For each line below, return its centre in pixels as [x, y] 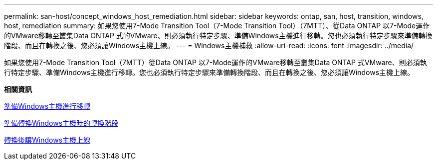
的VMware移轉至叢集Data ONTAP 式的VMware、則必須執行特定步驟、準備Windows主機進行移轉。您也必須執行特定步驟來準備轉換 [218, 36]
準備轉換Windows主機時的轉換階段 [61, 123]
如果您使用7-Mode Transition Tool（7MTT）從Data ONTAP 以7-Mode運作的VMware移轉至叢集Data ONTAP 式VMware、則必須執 [216, 62]
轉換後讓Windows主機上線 [47, 140]
